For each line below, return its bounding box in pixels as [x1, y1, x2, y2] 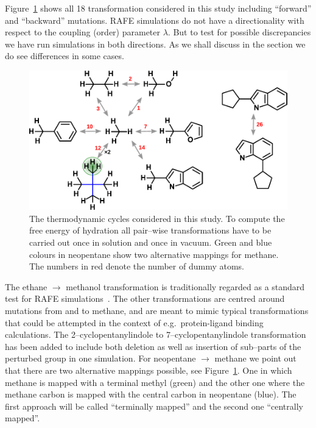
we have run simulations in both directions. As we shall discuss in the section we [5, 37, 306, 50]
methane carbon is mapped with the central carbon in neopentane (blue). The [5, 388, 297, 401]
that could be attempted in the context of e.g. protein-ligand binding [5, 316, 264, 329]
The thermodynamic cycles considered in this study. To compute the [29, 212, 285, 224]
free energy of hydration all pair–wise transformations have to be [29, 224, 272, 237]
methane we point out [214, 352, 297, 365]
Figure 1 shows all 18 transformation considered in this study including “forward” [5, 2, 312, 14]
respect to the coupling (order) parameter [5, 26, 160, 38]
